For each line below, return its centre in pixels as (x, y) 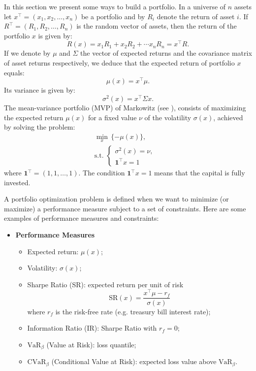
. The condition (102, 173)
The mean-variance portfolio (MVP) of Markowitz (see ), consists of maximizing (125, 107)
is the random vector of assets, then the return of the (157, 26)
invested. (17, 182)
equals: (14, 72)
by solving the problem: (40, 127)
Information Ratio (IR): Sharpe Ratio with (92, 328)
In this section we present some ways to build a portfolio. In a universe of (115, 6)
